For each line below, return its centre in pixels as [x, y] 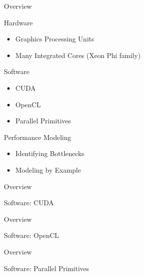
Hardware [18, 22]
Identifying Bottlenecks [50, 153]
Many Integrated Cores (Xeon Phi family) [78, 55]
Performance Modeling [37, 137]
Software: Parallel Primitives [46, 268]
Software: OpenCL [32, 235]
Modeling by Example [48, 169]
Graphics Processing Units [55, 39]
